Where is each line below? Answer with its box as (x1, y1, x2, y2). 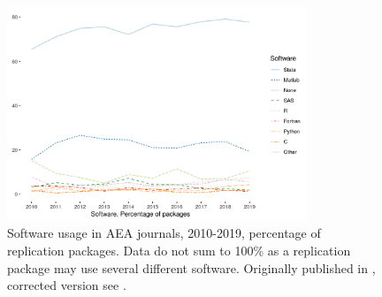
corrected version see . (7, 276, 126, 294)
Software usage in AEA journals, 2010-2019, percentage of (7, 224, 321, 242)
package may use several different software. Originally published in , (7, 258, 376, 277)
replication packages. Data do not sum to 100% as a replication (7, 240, 351, 259)
